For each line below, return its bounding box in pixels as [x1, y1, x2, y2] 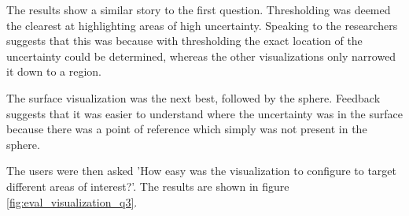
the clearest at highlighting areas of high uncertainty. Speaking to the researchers [6, 17, 398, 33]
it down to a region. [6, 63, 101, 80]
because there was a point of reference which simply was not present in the [6, 121, 367, 137]
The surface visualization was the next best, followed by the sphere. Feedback [6, 89, 381, 106]
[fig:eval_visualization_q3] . [6, 193, 138, 210]
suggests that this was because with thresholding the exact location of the [6, 32, 363, 49]
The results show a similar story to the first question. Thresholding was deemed [6, 2, 391, 17]
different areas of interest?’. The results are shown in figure [6, 177, 289, 194]
